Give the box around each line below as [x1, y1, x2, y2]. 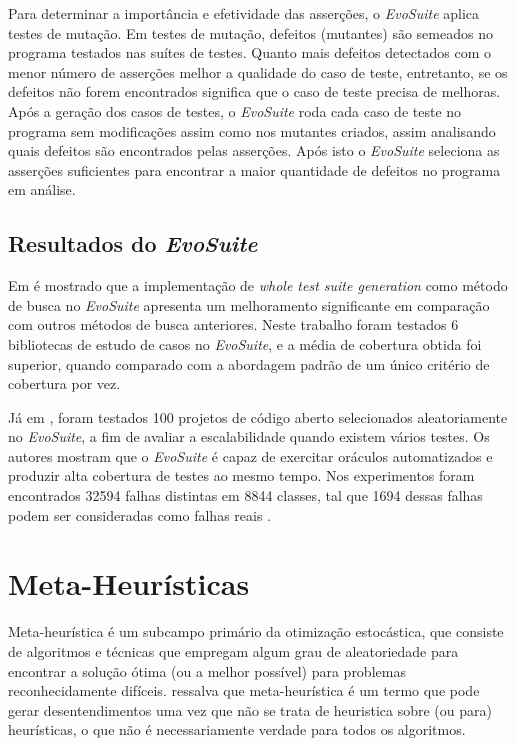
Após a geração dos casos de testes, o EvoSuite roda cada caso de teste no [8, 100, 462, 121]
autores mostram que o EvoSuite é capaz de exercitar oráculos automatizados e [8, 445, 493, 466]
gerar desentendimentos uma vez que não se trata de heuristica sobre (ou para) [8, 699, 492, 720]
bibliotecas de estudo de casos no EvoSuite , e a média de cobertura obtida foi [8, 333, 482, 354]
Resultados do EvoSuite [8, 228, 258, 259]
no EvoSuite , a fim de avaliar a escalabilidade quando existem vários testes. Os [8, 426, 490, 447]
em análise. [8, 179, 76, 200]
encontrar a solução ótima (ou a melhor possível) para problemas [8, 660, 406, 681]
